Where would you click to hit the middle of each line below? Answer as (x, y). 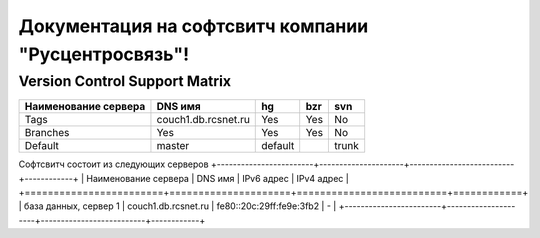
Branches (47, 133)
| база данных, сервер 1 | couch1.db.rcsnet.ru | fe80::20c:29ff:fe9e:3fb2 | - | (177, 206)
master (173, 146)
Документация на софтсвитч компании (193, 26)
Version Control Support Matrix (125, 81)
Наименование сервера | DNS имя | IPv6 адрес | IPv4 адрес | (217, 178)
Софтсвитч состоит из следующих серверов (113, 164)
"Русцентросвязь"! (104, 54)
